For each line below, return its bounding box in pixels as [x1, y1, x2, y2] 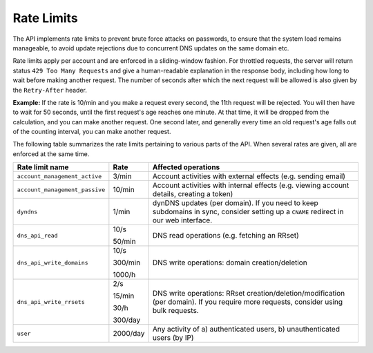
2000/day [113, 329, 145, 338]
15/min [113, 291, 135, 300]
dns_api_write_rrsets [17, 298, 86, 305]
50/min [113, 237, 136, 247]
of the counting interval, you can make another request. [12, 128, 171, 136]
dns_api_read [17, 231, 58, 239]
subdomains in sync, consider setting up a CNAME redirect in [152, 207, 344, 217]
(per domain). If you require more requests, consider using [152, 297, 343, 307]
